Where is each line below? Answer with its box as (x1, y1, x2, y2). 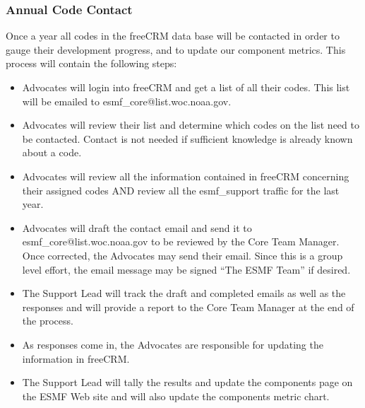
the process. (22, 313, 73, 328)
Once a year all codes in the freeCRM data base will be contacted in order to (6, 28, 340, 43)
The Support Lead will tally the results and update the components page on (22, 375, 353, 390)
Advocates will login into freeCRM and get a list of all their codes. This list (22, 80, 350, 94)
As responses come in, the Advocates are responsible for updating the (22, 337, 323, 351)
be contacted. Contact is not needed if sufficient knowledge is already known (22, 131, 353, 146)
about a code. (22, 145, 82, 160)
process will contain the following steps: (6, 56, 177, 71)
